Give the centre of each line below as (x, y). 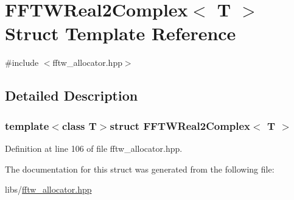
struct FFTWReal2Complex (180, 125)
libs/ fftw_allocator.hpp (48, 189)
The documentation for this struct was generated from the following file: (140, 169)
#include (22, 62)
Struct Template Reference (121, 33)
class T (79, 125)
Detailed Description (72, 95)
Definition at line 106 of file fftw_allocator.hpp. (94, 148)
